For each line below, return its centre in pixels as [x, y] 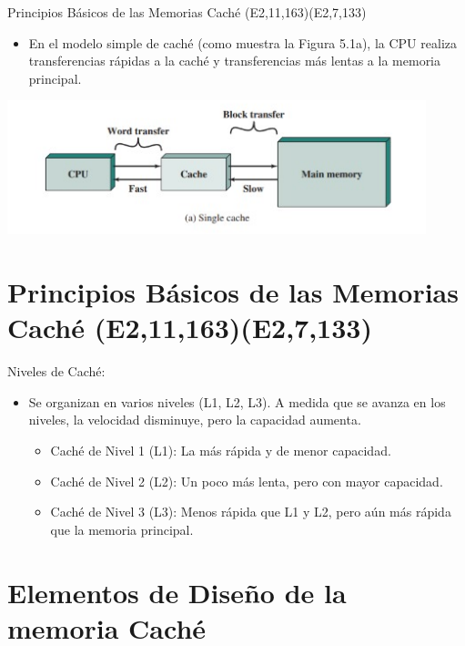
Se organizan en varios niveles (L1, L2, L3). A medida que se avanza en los [237, 401]
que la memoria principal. [122, 529]
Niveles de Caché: [56, 371]
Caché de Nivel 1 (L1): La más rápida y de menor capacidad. [221, 451]
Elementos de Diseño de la [177, 592]
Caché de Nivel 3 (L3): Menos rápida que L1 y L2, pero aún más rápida [251, 512]
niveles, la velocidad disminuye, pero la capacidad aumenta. [195, 420]
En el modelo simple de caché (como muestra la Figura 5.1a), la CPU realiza [243, 42]
